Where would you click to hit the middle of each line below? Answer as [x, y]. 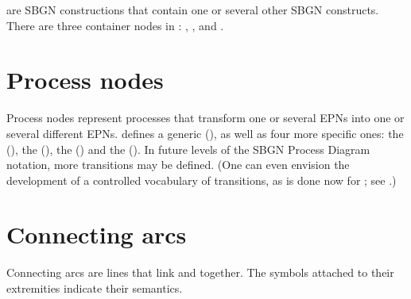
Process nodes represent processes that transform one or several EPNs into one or [205, 118]
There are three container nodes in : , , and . [115, 25]
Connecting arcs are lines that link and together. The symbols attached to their [200, 272]
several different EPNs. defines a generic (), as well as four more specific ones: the [205, 133]
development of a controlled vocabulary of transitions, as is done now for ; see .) [202, 180]
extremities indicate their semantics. [95, 288]
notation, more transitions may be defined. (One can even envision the [178, 165]
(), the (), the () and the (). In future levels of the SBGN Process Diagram [188, 149]
